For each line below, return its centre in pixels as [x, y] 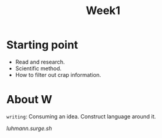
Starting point [42, 45]
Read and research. [40, 62]
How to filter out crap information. [58, 74]
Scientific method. [38, 68]
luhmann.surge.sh [29, 128]
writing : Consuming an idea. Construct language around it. [81, 116]
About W [29, 100]
